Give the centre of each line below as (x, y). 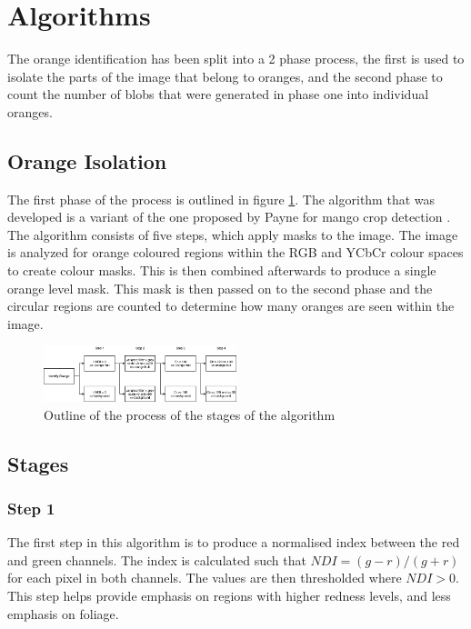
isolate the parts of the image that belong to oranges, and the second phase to (225, 76)
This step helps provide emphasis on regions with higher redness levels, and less (229, 595)
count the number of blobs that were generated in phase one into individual (218, 94)
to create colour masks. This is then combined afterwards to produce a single (222, 270)
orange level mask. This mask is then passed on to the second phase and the (220, 288)
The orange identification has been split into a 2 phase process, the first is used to (236, 59)
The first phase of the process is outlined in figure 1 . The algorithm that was (221, 199)
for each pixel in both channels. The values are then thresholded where (205, 578)
